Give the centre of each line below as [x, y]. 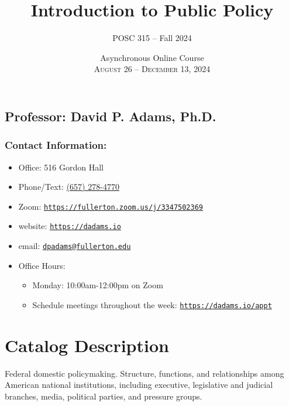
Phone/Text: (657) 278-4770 [69, 187]
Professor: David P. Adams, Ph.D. [111, 116]
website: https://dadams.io [70, 226]
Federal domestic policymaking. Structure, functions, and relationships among [144, 373]
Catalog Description [87, 345]
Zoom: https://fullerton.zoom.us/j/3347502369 [111, 206]
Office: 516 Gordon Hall [61, 167]
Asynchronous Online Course [152, 57]
